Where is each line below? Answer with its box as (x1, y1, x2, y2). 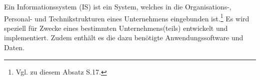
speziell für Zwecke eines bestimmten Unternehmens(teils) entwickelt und (4, 22, 228, 33)
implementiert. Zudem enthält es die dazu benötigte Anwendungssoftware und (4, 32, 243, 43)
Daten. (4, 42, 25, 53)
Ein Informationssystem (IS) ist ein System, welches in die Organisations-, (4, 1, 231, 11)
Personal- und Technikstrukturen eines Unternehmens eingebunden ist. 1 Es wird (4, 11, 249, 23)
